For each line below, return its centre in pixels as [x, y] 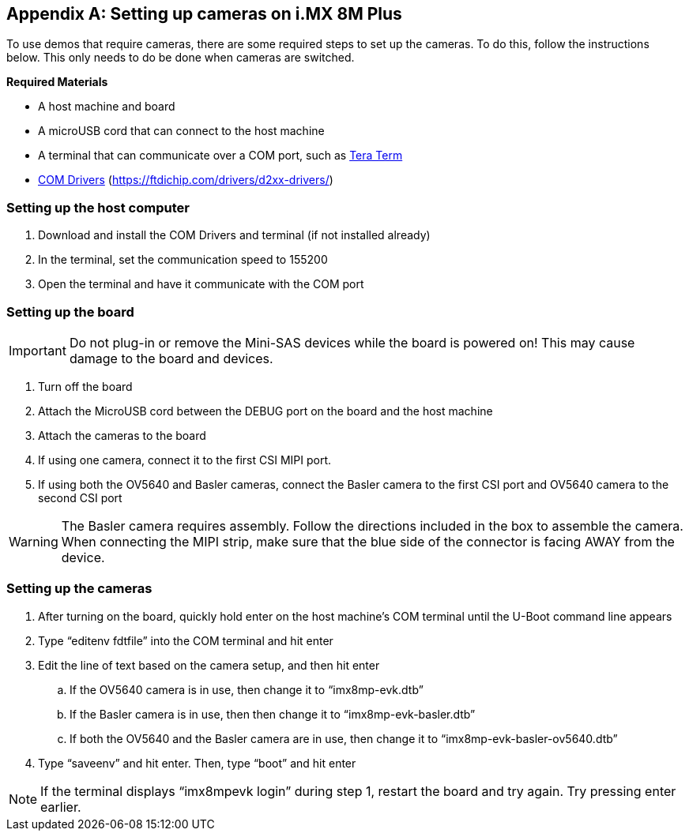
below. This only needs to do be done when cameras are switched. [181, 58]
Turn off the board [85, 386]
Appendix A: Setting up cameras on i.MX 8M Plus [204, 14]
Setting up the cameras [79, 589]
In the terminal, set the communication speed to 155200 [183, 260]
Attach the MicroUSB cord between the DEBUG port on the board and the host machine [265, 411]
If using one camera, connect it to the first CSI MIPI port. [185, 460]
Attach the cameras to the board [122, 435]
